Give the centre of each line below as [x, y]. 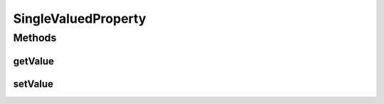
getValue [34, 61]
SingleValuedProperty [80, 19]
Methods [35, 38]
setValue [33, 84]
